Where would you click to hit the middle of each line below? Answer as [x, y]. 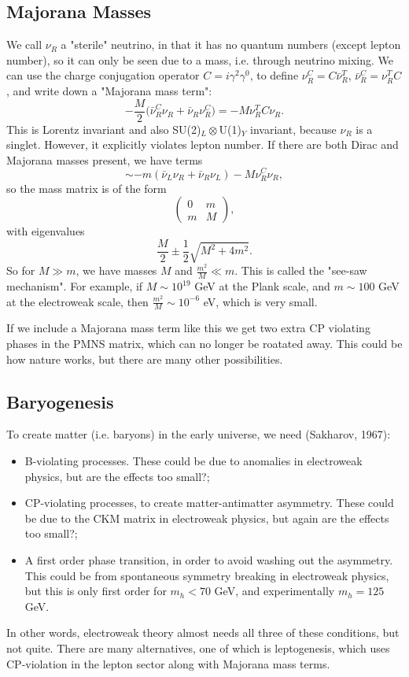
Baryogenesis [60, 401]
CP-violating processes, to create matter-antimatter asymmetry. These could [209, 503]
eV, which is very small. [260, 301]
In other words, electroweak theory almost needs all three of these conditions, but [203, 633]
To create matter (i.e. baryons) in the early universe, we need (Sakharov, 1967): [199, 434]
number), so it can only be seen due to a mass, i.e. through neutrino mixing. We [200, 59]
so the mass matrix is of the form [87, 188]
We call [24, 44]
